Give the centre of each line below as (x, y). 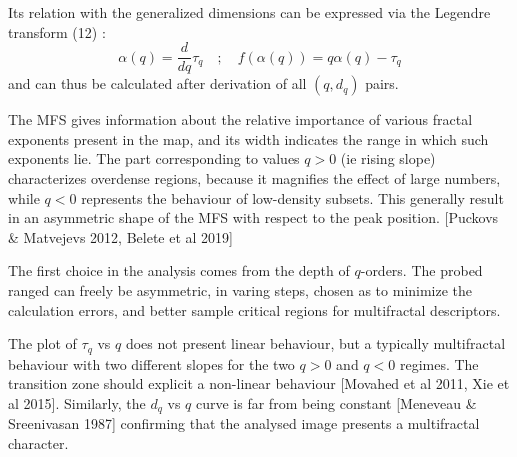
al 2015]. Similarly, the (77, 402)
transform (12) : (57, 31)
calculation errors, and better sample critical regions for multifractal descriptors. (254, 309)
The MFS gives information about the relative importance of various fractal (240, 119)
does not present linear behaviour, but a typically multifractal (315, 343)
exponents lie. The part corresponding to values (154, 158)
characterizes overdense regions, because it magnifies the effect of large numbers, (254, 178)
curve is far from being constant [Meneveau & (336, 402)
